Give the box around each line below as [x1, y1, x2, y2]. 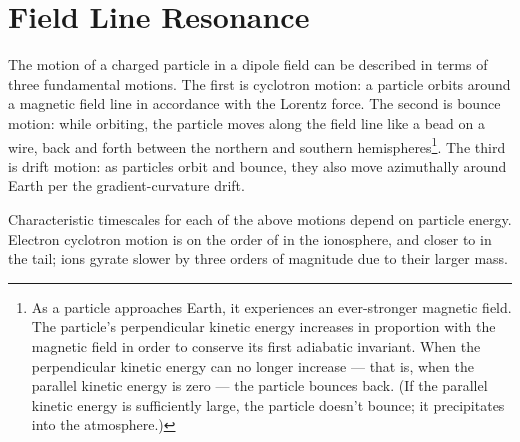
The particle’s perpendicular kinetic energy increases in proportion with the [31, 316, 496, 337]
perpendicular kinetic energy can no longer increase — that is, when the [31, 355, 474, 376]
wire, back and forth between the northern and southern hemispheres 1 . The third [8, 133, 506, 157]
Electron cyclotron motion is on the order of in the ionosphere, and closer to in [8, 228, 492, 249]
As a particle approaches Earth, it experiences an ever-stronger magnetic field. [31, 296, 512, 317]
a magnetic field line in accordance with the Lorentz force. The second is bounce [8, 93, 501, 114]
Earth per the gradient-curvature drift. [8, 175, 245, 196]
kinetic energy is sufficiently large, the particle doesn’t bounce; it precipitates [31, 394, 505, 415]
